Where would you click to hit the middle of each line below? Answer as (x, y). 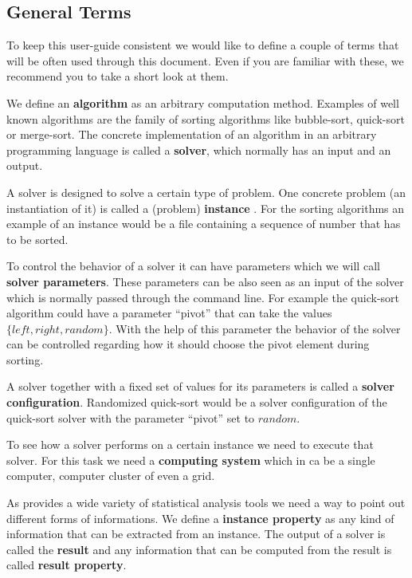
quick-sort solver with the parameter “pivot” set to (131, 417)
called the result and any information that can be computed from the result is (199, 549)
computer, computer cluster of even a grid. (111, 476)
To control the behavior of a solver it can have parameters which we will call (193, 266)
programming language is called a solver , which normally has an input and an (199, 149)
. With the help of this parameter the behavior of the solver (255, 328)
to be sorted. (37, 239)
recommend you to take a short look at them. (118, 76)
